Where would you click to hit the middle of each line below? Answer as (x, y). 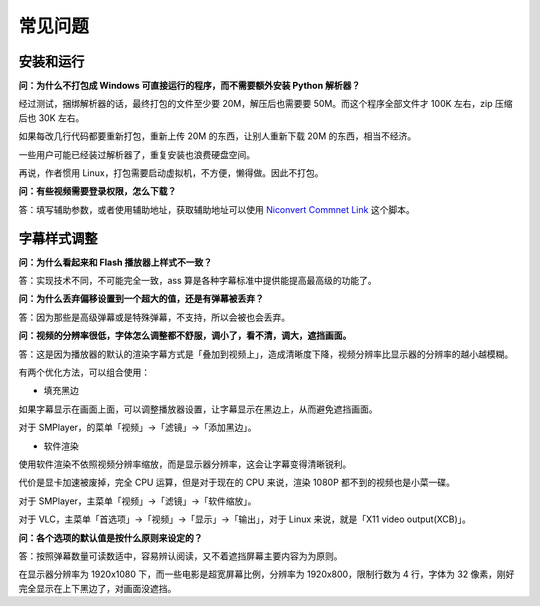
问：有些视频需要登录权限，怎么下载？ (97, 191)
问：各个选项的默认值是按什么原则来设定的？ (110, 537)
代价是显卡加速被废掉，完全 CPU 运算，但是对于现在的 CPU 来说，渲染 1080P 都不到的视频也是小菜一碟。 (236, 482)
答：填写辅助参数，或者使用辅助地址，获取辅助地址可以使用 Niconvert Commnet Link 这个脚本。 (216, 209)
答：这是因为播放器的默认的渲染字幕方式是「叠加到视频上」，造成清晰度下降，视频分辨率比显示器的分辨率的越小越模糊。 (266, 354)
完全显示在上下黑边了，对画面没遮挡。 (97, 588)
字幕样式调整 (58, 238)
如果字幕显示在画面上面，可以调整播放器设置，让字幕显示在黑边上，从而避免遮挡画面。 (198, 409)
